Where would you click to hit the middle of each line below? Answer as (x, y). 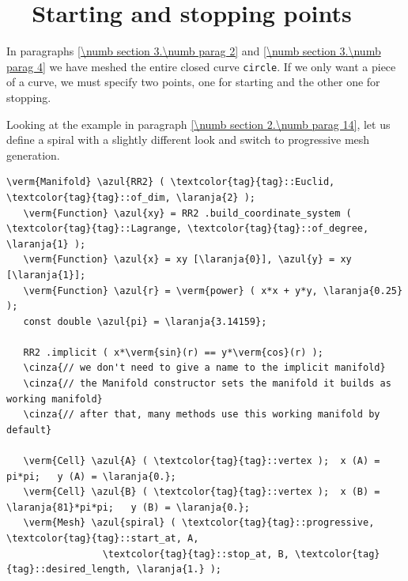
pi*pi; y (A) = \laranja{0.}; (91, 476)
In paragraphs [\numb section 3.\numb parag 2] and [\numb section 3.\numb (194, 51)
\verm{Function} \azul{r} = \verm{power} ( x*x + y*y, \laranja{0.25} (213, 290)
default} (29, 430)
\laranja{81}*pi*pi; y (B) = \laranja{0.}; (128, 507)
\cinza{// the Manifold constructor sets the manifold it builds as (207, 384)
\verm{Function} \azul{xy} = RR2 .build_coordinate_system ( (187, 213)
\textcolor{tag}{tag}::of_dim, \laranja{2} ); (131, 197)
